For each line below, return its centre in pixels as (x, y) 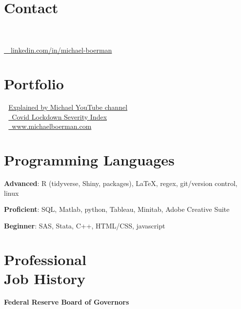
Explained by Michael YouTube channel (68, 107)
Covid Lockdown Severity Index (60, 116)
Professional (45, 259)
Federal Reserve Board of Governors (67, 301)
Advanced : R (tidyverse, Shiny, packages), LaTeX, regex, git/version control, (121, 183)
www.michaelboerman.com (52, 126)
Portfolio (34, 84)
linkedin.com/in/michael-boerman (61, 50)
